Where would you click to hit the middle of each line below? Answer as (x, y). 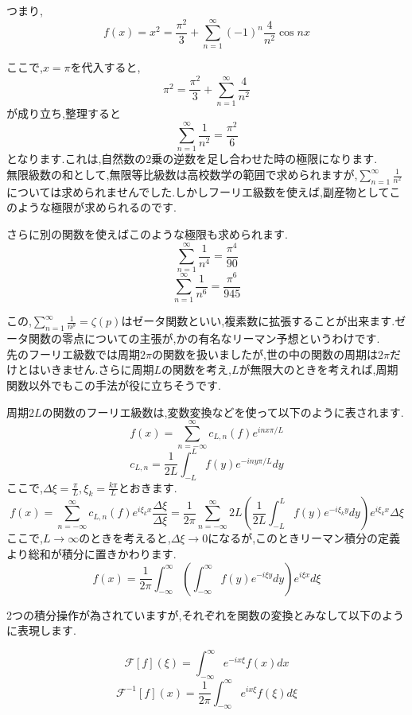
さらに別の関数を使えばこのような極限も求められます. (147, 233)
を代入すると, (105, 67)
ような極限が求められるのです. (97, 207)
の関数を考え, (196, 369)
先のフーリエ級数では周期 (73, 354)
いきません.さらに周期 (97, 369)
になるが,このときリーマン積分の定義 (304, 538)
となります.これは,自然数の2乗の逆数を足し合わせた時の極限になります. (192, 159)
